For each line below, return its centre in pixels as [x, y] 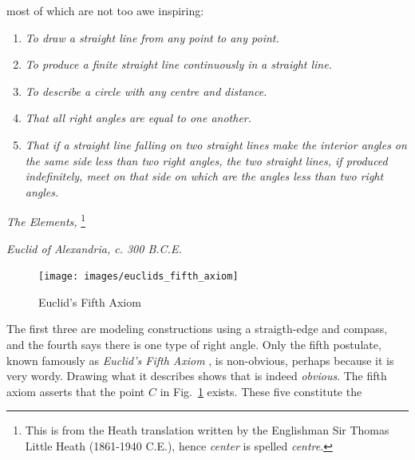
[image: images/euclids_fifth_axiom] [138, 277]
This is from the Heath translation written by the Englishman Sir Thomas [207, 430]
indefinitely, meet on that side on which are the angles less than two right [204, 176]
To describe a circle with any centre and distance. [146, 91]
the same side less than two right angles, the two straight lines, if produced [206, 160]
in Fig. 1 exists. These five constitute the [261, 391]
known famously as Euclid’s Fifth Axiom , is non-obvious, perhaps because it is [200, 360]
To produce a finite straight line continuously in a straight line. [178, 64]
